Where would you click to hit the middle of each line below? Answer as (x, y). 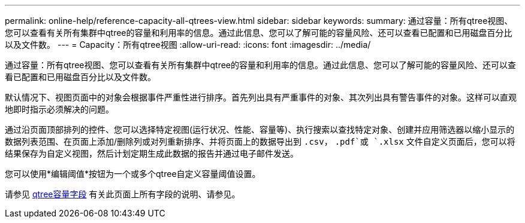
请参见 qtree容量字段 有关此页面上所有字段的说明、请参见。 (123, 194)
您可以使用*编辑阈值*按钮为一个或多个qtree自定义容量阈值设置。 (133, 174)
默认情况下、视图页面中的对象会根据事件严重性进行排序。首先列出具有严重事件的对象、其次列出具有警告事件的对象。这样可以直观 (261, 97)
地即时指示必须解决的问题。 (59, 109)
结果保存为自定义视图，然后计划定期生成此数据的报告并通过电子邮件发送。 (152, 153)
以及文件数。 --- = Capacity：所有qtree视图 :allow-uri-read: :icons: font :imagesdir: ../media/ (188, 45)
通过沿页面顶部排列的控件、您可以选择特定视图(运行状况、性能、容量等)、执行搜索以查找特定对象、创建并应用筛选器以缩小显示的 (260, 129)
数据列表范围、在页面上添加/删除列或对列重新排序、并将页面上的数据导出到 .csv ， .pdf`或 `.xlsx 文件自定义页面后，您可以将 (260, 141)
